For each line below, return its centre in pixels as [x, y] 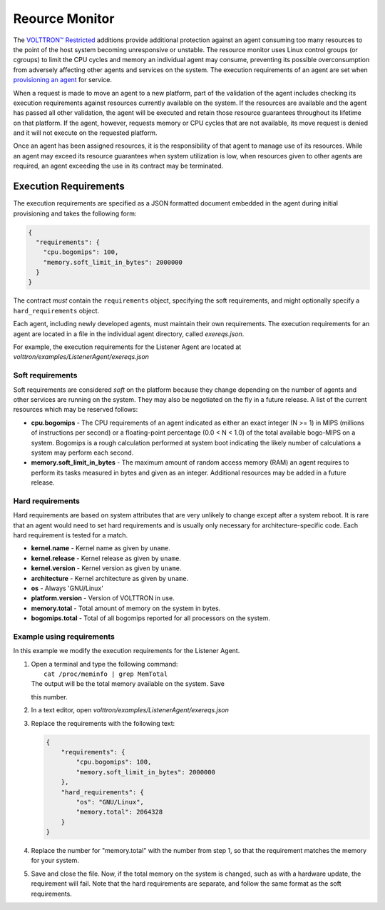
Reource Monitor [64, 19]
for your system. [55, 861]
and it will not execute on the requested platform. [85, 133]
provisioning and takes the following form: [75, 213]
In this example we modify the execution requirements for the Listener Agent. [127, 651]
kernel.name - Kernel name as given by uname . [101, 548]
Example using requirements [64, 637]
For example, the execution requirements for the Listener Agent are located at [127, 347]
